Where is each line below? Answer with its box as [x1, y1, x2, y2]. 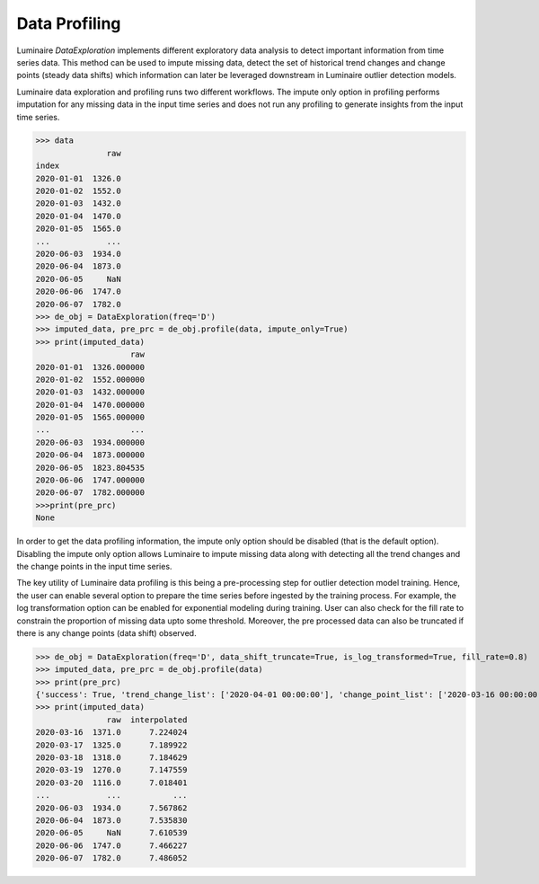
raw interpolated [106, 714, 188, 725]
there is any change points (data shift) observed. [16, 627, 197, 638]
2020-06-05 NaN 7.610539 [35, 827, 188, 838]
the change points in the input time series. [16, 561, 172, 571]
